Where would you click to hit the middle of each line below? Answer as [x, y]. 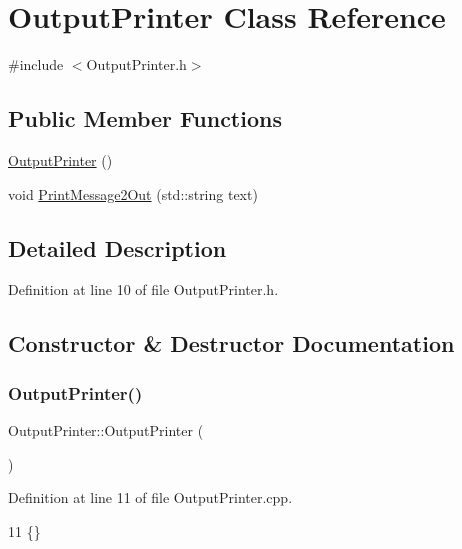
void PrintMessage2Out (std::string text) [133, 193]
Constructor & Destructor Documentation [231, 343]
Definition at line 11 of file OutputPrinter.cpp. [150, 497]
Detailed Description [117, 247]
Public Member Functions [145, 118]
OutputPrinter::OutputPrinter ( [106, 429]
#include [36, 64]
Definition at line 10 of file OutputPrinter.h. [143, 289]
